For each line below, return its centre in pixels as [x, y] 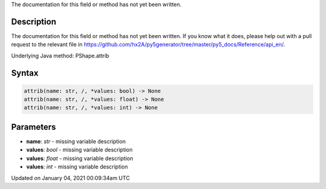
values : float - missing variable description [80, 158]
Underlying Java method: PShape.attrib [60, 56]
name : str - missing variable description [76, 141]
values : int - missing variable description [77, 167]
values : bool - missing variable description [79, 150]
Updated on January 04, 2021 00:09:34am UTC [70, 178]
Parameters [34, 127]
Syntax [25, 73]
